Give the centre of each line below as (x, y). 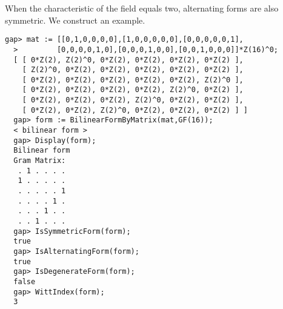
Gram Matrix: (40, 161)
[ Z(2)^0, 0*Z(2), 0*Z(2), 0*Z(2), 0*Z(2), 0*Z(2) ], (133, 70)
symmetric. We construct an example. (75, 20)
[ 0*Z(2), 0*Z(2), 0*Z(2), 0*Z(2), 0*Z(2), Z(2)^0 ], (133, 80)
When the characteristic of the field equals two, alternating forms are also (142, 8)
